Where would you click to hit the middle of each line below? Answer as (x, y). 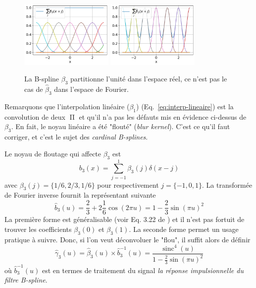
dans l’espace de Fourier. (91, 89)
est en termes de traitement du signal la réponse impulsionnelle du (143, 270)
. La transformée (227, 184)
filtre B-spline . (26, 280)
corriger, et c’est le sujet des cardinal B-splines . (76, 137)
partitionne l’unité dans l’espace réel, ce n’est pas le (149, 79)
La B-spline (42, 79)
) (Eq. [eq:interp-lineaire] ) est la (185, 106)
